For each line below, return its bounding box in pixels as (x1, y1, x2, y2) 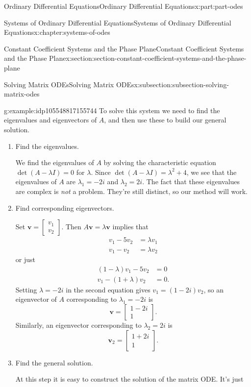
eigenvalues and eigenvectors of (4, 115, 97, 125)
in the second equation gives (66, 284, 151, 294)
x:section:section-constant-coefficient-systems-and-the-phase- (66, 53, 247, 63)
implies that (112, 221, 149, 232)
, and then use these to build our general (104, 115, 226, 125)
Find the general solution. (15, 357, 93, 367)
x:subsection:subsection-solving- (134, 79, 229, 89)
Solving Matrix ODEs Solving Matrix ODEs (4, 79, 134, 89)
